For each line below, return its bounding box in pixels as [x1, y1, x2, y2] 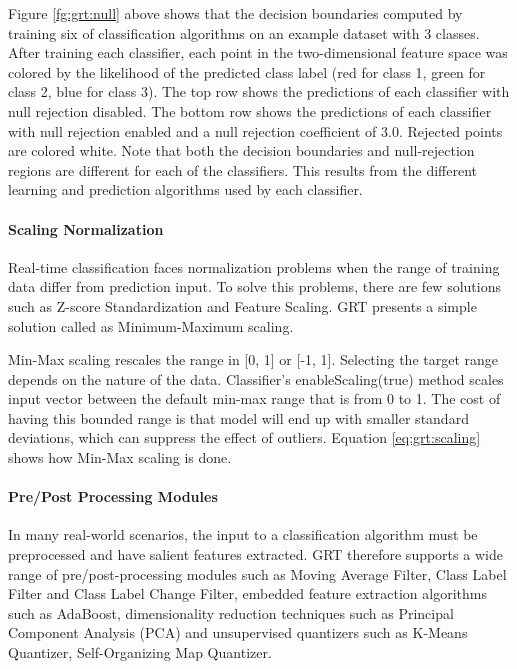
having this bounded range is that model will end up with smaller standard [8, 407, 469, 428]
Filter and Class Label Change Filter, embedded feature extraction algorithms [8, 583, 487, 604]
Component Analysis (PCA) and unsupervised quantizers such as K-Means [8, 622, 468, 643]
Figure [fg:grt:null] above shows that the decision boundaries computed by [8, 3, 463, 23]
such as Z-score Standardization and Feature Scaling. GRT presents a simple [8, 295, 477, 316]
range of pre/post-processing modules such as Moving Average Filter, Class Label [8, 563, 507, 584]
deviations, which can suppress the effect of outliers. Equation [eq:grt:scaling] [8, 427, 481, 448]
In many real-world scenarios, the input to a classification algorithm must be [8, 524, 478, 545]
